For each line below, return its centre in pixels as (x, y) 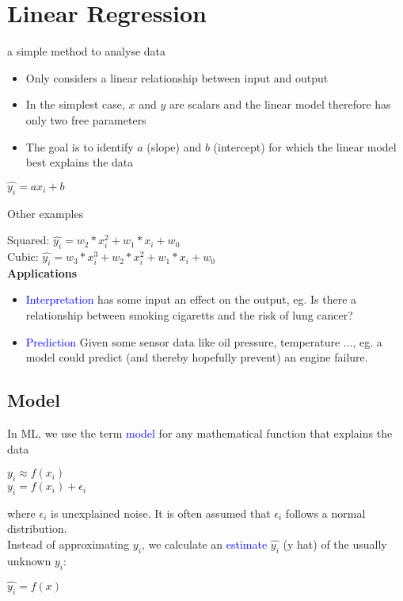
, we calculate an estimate (204, 544)
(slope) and (174, 146)
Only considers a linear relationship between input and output (177, 77)
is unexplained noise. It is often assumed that (161, 513)
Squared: (29, 240)
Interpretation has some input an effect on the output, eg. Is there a (191, 299)
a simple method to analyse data (87, 51)
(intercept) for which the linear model (305, 146)
